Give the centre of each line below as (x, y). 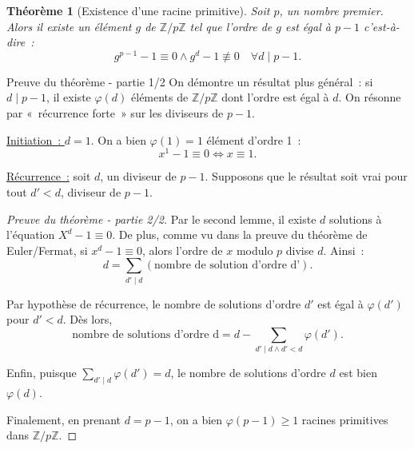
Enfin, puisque (42, 373)
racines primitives (345, 419)
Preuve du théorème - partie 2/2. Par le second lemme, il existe (161, 219)
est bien (358, 373)
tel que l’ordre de (231, 26)
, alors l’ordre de (183, 250)
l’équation (31, 234)
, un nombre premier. (331, 10)
